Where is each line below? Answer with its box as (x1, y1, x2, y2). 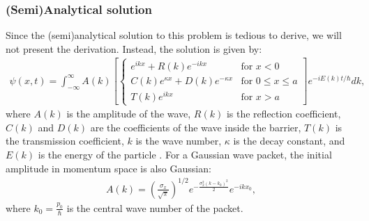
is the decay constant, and (233, 133, 345, 148)
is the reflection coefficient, (226, 106, 341, 121)
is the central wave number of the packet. (66, 200, 243, 215)
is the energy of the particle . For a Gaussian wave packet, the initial (38, 147, 332, 161)
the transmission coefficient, (6, 133, 124, 148)
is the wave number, (135, 133, 222, 148)
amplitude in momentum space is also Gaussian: (6, 161, 211, 175)
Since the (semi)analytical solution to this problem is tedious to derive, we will (6, 28, 342, 42)
